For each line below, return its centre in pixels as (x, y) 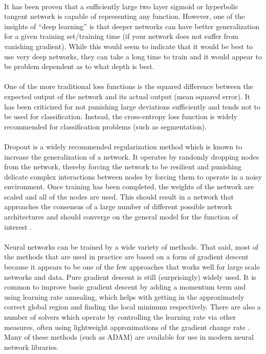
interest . (18, 226)
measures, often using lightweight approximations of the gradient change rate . (127, 327)
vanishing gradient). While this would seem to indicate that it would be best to (129, 46)
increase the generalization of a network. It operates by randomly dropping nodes (132, 156)
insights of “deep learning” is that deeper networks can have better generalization (132, 26)
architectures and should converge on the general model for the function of (121, 217)
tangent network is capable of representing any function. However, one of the (125, 16)
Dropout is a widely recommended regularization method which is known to (123, 146)
